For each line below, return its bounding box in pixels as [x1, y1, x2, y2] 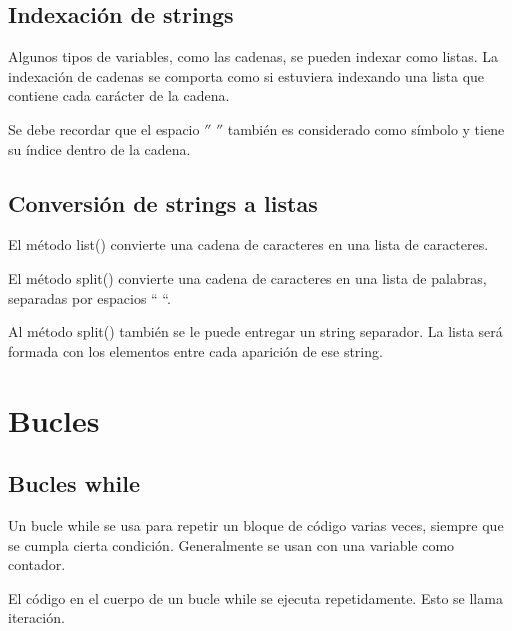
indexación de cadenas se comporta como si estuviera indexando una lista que [8, 65, 485, 86]
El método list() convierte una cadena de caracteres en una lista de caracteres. [8, 234, 489, 255]
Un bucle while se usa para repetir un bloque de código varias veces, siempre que [8, 514, 504, 535]
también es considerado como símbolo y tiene [227, 118, 505, 139]
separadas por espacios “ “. [8, 287, 171, 308]
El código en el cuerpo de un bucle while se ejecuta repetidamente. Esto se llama [8, 587, 503, 608]
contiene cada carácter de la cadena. [8, 85, 230, 106]
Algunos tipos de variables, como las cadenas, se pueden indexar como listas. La [8, 46, 499, 67]
